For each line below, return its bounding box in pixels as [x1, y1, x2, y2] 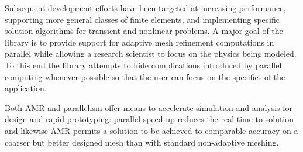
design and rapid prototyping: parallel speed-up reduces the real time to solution [5, 113, 294, 125]
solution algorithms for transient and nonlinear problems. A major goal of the [5, 25, 283, 37]
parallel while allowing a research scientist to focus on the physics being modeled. [5, 47, 297, 60]
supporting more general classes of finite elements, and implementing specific [5, 13, 280, 25]
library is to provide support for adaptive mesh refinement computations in [5, 36, 274, 48]
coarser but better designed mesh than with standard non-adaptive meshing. [5, 136, 279, 148]
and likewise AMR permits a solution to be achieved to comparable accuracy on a [5, 124, 298, 136]
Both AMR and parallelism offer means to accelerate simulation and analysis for [5, 101, 293, 113]
